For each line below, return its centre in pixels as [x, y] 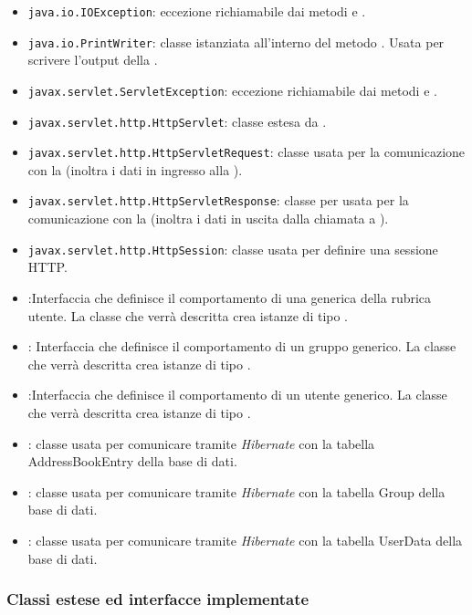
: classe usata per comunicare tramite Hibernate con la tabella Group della [236, 491]
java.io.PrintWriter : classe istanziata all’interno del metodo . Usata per [236, 42]
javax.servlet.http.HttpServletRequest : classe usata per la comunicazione [246, 152]
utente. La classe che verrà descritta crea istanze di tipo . [188, 315]
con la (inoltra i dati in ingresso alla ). [135, 169]
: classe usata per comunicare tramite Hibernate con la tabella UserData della [245, 540]
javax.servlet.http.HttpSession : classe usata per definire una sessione [233, 249]
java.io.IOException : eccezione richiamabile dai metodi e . [197, 11]
